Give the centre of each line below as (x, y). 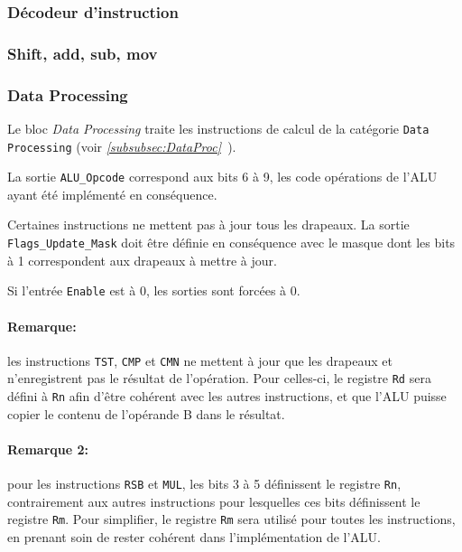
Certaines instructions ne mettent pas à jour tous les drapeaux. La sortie (208, 225)
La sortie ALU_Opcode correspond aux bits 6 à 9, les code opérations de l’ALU (222, 177)
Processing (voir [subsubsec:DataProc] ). (122, 146)
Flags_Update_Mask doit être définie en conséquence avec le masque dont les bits (231, 243)
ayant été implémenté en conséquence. (112, 194)
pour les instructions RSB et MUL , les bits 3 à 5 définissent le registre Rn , (204, 484)
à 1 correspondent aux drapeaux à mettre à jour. (142, 260)
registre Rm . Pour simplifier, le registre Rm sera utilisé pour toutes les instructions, (231, 519)
